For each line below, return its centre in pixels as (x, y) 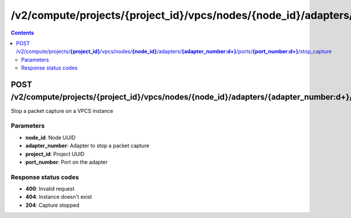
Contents (23, 33)
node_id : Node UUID (51, 137)
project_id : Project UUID (55, 154)
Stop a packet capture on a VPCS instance (62, 110)
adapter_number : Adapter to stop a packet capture (87, 146)
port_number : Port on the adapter (67, 162)
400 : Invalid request (50, 189)
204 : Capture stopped (52, 205)
